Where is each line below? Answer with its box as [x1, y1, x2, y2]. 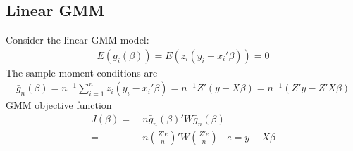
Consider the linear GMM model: [6, 32, 149, 47]
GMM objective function [6, 98, 112, 112]
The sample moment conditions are [6, 65, 158, 79]
